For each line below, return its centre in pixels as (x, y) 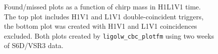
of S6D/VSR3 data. (34, 45)
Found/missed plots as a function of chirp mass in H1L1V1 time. (103, 6)
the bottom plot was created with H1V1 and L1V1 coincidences (101, 26)
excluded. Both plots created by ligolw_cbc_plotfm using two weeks (109, 35)
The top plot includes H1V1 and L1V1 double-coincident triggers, (104, 16)
